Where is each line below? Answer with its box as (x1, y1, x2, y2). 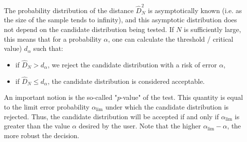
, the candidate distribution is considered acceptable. (47, 76, 205, 86)
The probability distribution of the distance (4, 5, 134, 15)
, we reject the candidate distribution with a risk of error (47, 59, 217, 69)
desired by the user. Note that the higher (79, 121, 201, 131)
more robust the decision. (4, 130, 80, 140)
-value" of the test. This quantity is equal (120, 92, 243, 102)
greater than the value (4, 121, 70, 131)
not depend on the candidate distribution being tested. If (4, 24, 174, 34)
